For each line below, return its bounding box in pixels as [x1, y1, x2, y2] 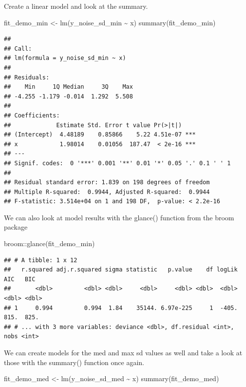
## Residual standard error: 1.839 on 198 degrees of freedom [4, 179, 210, 186]
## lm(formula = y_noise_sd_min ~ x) [4, 55, 126, 62]
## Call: [4, 45, 32, 52]
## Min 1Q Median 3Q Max [4, 83, 133, 91]
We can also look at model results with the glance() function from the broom [4, 212, 234, 222]
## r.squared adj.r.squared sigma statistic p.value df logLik [4, 266, 238, 273]
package [4, 222, 28, 232]
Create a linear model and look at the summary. [4, 1, 148, 11]
